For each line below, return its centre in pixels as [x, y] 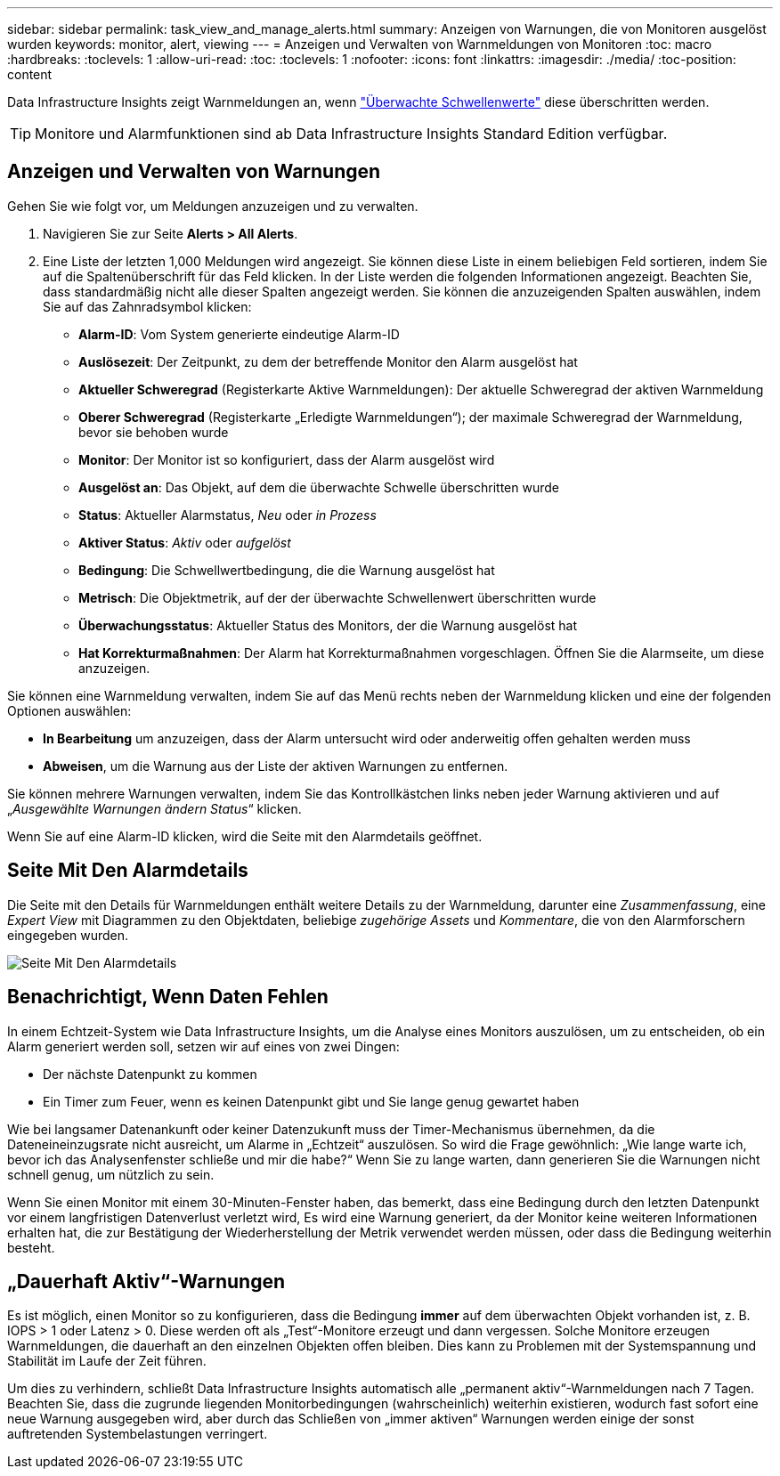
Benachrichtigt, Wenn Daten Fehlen [168, 997]
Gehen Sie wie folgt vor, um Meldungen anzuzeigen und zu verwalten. [213, 206]
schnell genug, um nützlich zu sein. [111, 1174]
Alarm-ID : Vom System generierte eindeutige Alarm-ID [239, 334]
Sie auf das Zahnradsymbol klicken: [147, 306]
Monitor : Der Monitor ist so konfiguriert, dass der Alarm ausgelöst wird [287, 459]
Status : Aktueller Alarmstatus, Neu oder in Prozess [227, 515]
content [30, 74]
